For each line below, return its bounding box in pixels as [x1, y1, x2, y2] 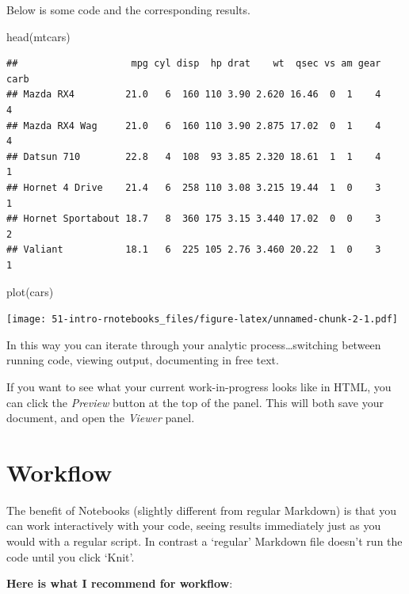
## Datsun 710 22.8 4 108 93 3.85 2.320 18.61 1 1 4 [6, 150, 381, 162]
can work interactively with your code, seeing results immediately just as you [6, 517, 381, 534]
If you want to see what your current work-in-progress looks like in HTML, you [6, 378, 392, 394]
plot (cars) [6, 283, 54, 299]
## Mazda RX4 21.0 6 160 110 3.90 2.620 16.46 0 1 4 [6, 89, 381, 101]
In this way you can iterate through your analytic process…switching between [6, 336, 381, 352]
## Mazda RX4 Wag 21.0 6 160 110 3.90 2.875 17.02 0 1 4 [6, 120, 381, 131]
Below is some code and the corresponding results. [6, 2, 250, 17]
